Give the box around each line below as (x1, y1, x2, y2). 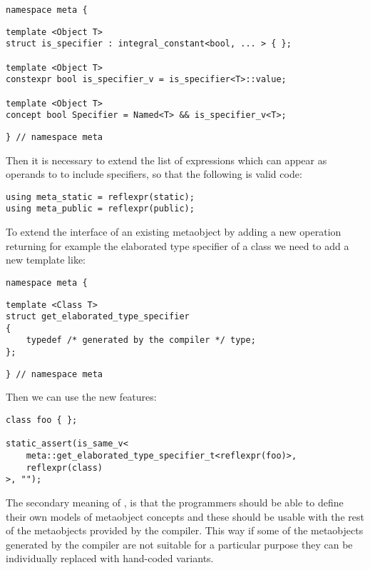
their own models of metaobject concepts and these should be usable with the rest (6, 509, 364, 524)
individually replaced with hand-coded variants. (6, 551, 214, 566)
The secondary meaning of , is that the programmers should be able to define (6, 494, 344, 509)
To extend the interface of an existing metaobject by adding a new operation (6, 224, 341, 239)
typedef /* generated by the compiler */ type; (26, 335, 256, 346)
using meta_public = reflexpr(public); (6, 204, 195, 214)
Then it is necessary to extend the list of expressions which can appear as (6, 152, 327, 167)
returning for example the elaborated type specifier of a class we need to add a (6, 238, 349, 253)
